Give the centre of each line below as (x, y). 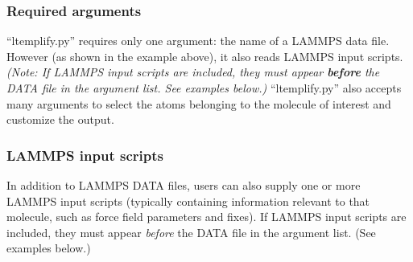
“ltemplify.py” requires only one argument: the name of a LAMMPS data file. (198, 41)
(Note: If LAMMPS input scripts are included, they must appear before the (193, 72)
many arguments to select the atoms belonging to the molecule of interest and (199, 103)
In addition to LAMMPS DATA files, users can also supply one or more (184, 185)
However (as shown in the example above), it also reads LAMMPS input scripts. (205, 56)
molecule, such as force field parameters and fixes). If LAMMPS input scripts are (206, 217)
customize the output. (60, 119)
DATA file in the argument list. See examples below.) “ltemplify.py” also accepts (204, 88)
